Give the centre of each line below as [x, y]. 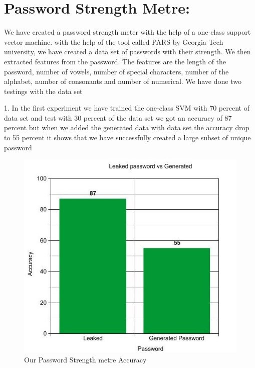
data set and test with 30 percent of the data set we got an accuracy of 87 [118, 117]
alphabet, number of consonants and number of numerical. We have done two [123, 81]
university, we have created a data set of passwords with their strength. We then [127, 52]
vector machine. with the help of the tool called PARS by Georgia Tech [114, 41]
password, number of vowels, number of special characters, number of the [116, 71]
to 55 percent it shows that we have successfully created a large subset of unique [127, 137]
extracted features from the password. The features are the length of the [115, 61]
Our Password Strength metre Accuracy [85, 359]
